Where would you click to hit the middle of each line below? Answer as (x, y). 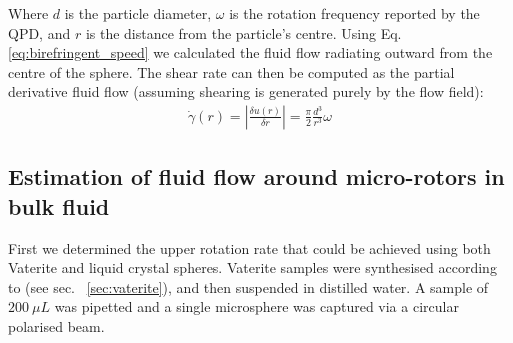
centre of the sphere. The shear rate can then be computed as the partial (231, 71)
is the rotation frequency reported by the (354, 13)
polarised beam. (56, 325)
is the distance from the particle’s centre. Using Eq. (243, 32)
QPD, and (39, 32)
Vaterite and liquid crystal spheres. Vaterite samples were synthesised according (252, 267)
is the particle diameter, (138, 13)
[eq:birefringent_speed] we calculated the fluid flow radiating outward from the (250, 52)
